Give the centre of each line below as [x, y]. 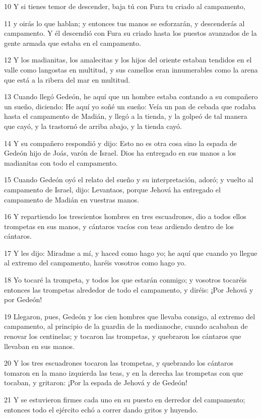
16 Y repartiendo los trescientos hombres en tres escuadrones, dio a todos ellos [125, 216]
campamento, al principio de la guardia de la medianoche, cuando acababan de [126, 326]
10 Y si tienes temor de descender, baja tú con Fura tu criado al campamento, [125, 6]
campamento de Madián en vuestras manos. [72, 199]
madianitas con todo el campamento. [61, 162]
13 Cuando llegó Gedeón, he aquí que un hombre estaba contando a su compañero [131, 96]
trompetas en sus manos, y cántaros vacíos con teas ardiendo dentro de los [119, 226]
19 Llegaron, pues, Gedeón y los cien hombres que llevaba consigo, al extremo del [130, 316]
